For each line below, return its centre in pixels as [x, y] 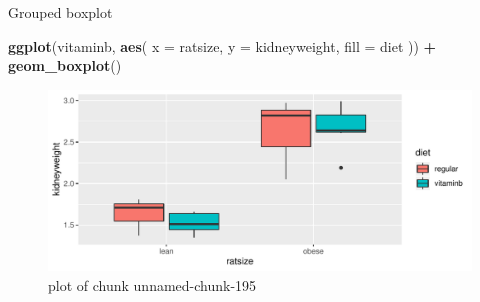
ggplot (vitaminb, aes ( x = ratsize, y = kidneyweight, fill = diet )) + [222, 45]
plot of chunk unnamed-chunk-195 [152, 284]
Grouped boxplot [60, 12]
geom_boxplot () [65, 65]
